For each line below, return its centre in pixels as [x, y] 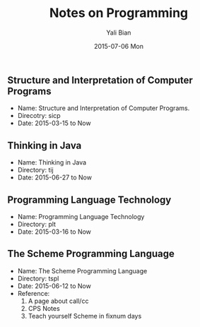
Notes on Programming [119, 13]
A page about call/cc [58, 301]
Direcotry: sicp [39, 116]
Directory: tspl [38, 278]
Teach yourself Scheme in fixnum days [85, 316]
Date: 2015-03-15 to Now [54, 123]
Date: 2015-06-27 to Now [54, 177]
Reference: [34, 293]
